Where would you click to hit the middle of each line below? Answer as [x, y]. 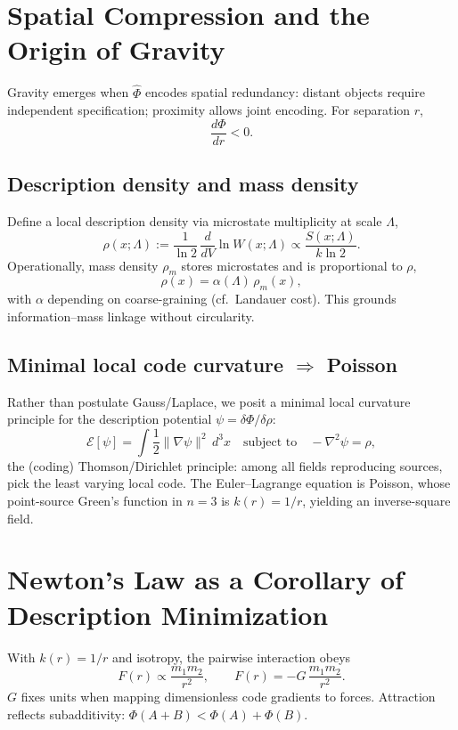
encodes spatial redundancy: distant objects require [285, 92]
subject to [270, 442]
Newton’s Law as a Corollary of [205, 579]
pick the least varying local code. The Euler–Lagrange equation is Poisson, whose [229, 483]
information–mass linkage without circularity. [131, 316]
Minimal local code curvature [146, 364]
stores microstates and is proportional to [292, 265]
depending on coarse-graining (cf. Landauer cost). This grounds [222, 299]
